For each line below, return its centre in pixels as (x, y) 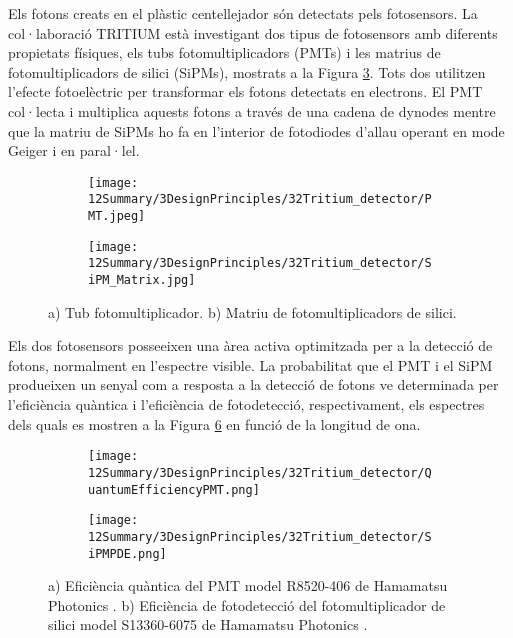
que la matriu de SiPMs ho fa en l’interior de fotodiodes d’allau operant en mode (256, 130)
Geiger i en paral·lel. (74, 150)
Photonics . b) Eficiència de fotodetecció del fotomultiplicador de (247, 604)
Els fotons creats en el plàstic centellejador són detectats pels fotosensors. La (243, 13)
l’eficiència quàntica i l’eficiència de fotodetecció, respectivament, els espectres (246, 404)
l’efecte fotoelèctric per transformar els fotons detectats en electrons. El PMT (245, 91)
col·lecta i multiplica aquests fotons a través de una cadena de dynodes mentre (252, 110)
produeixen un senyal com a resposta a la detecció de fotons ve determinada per (253, 384)
